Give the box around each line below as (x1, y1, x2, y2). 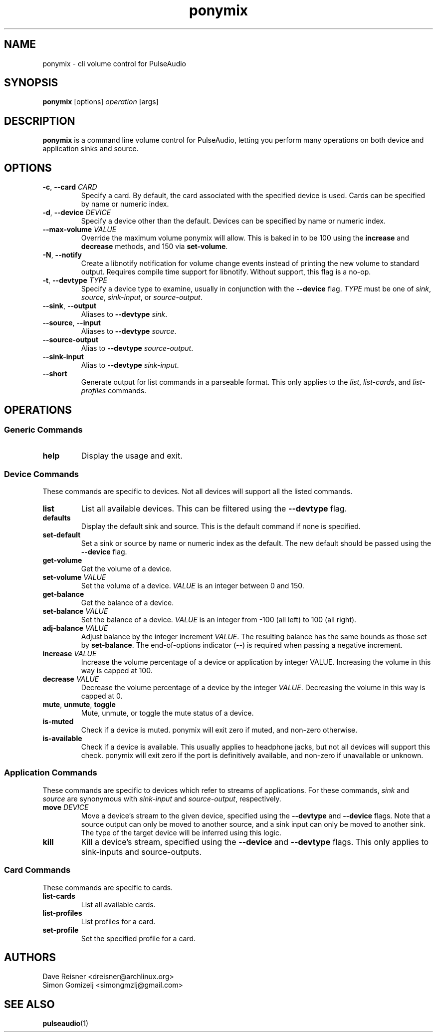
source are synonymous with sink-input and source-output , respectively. (42, 794, 281, 803)
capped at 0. (81, 692, 123, 701)
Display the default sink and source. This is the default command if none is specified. (81, 522, 361, 531)
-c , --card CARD (42, 183, 97, 192)
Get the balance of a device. (81, 598, 174, 607)
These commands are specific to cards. (42, 883, 173, 892)
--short (42, 369, 67, 378)
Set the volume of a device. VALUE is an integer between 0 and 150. (81, 581, 304, 590)
